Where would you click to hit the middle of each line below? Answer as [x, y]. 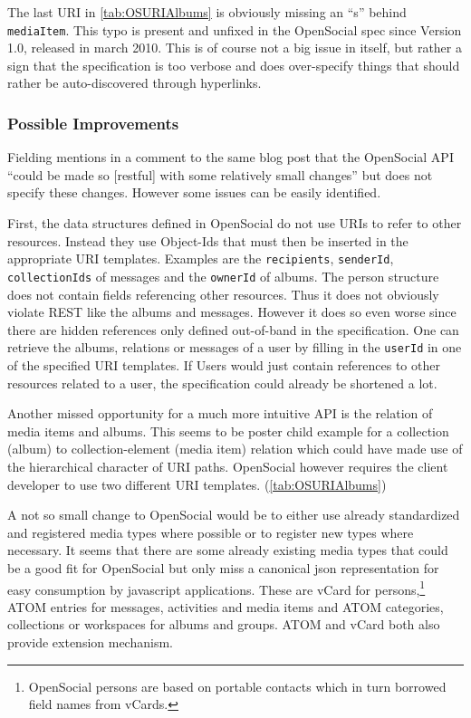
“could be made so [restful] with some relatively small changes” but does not [220, 174]
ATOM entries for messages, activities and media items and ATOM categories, [226, 606]
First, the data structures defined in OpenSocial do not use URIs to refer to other [235, 223]
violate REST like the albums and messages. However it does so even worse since [232, 312]
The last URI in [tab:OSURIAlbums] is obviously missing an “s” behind [207, 12]
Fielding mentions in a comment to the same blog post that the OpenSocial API [231, 157]
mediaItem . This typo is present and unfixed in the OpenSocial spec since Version [235, 29]
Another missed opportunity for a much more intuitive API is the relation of [220, 413]
